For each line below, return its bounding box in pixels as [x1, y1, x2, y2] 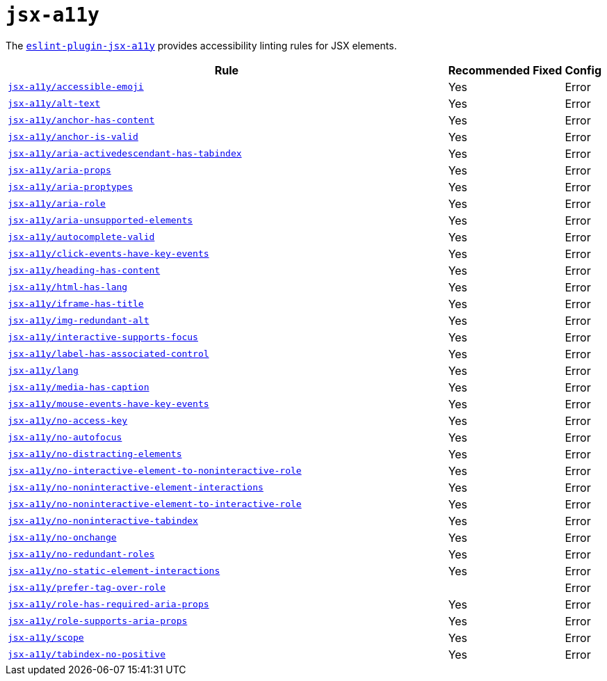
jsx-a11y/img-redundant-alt [8, 315, 149, 326]
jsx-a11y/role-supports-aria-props [8, 616, 188, 627]
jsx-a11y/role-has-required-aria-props [8, 599, 209, 610]
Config [565, 63, 601, 77]
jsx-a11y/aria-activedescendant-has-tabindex [8, 148, 242, 159]
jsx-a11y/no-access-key [8, 415, 128, 426]
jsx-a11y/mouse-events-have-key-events [8, 399, 209, 410]
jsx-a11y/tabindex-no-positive [8, 649, 165, 660]
